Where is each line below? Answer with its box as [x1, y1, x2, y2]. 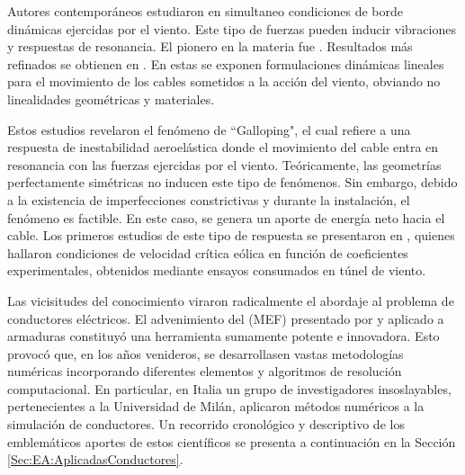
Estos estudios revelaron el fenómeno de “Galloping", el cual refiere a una [7, 120, 411, 139]
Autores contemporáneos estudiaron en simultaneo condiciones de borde [7, 2, 403, 20]
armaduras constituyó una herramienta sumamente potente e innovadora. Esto [7, 327, 440, 345]
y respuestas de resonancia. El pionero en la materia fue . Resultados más [7, 37, 413, 56]
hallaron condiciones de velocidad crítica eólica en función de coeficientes [7, 243, 408, 262]
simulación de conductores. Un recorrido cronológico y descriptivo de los [7, 415, 405, 434]
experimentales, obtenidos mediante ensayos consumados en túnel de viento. [7, 261, 426, 280]
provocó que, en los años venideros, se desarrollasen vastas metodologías [7, 344, 404, 363]
